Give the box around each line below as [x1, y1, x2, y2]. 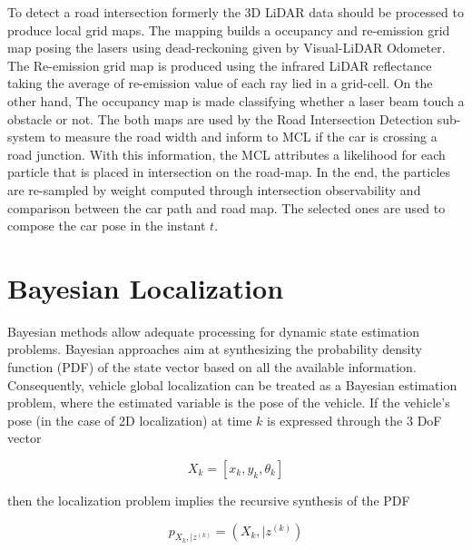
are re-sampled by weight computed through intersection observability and [7, 180, 421, 199]
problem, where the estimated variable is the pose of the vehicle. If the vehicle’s [7, 393, 450, 412]
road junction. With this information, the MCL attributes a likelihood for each [7, 144, 446, 163]
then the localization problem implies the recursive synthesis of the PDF [7, 491, 410, 509]
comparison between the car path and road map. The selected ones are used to [7, 198, 446, 217]
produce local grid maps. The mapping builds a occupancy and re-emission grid [7, 20, 450, 39]
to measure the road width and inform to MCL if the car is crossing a [49, 127, 438, 146]
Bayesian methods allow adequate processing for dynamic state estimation [7, 321, 420, 340]
